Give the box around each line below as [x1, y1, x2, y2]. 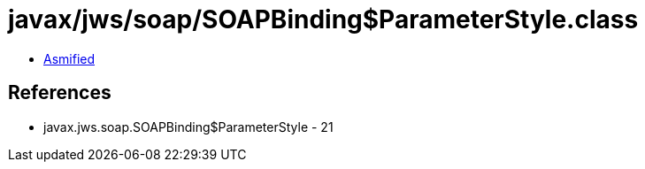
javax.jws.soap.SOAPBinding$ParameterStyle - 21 [43, 119, 334, 134]
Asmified [43, 50, 96, 66]
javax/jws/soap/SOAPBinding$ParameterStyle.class [8, 4, 639, 35]
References [8, 81, 111, 104]
